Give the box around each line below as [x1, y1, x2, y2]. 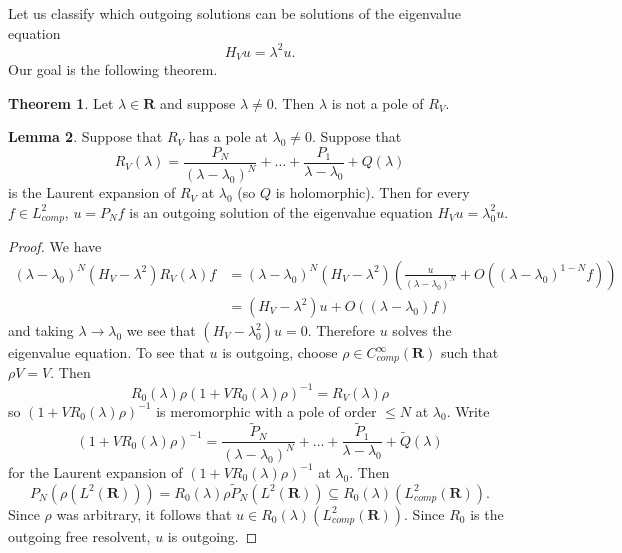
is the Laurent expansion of [8, 182, 176, 203]
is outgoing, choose [222, 342, 338, 363]
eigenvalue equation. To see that [8, 342, 205, 363]
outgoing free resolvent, [8, 525, 151, 546]
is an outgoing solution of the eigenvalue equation [129, 201, 433, 222]
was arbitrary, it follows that [56, 503, 232, 524]
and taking [8, 320, 74, 341]
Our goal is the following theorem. [8, 59, 218, 80]
